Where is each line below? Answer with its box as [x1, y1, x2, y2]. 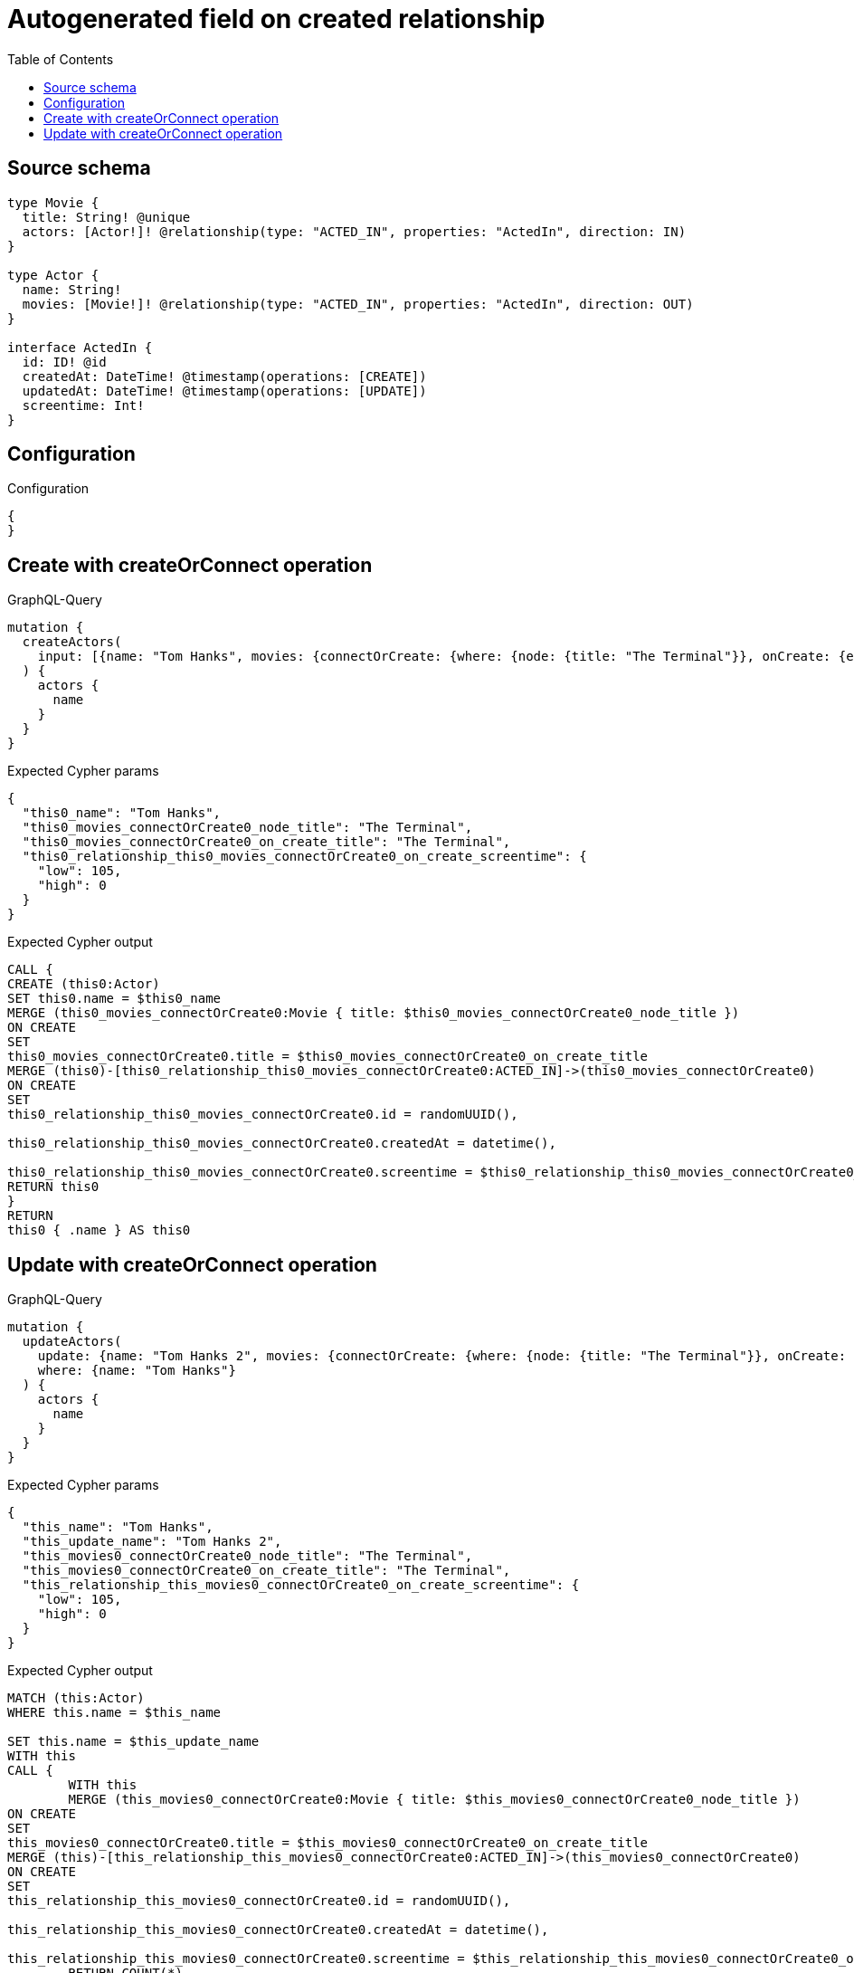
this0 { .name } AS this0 [7, 1223, 191, 1238]
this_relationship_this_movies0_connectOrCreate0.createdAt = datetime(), [7, 1922, 549, 1938]
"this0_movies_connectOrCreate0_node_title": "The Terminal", [22, 820, 473, 835]
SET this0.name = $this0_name [7, 991, 222, 1006]
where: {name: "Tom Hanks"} [37, 1363, 236, 1378]
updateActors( [22, 1334, 122, 1349]
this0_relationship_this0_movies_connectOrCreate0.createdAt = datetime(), [7, 1136, 556, 1151]
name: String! [22, 281, 122, 297]
